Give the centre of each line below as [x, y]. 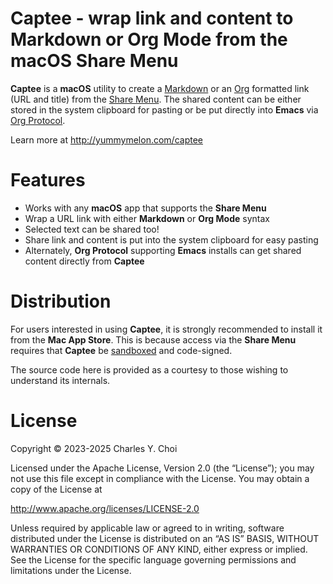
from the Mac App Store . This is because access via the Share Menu [153, 339]
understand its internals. [60, 380]
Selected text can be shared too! [92, 229]
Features [48, 180]
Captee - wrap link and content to [152, 18]
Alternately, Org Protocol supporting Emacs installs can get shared [163, 250]
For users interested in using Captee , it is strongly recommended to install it [166, 329]
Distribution [61, 301]
